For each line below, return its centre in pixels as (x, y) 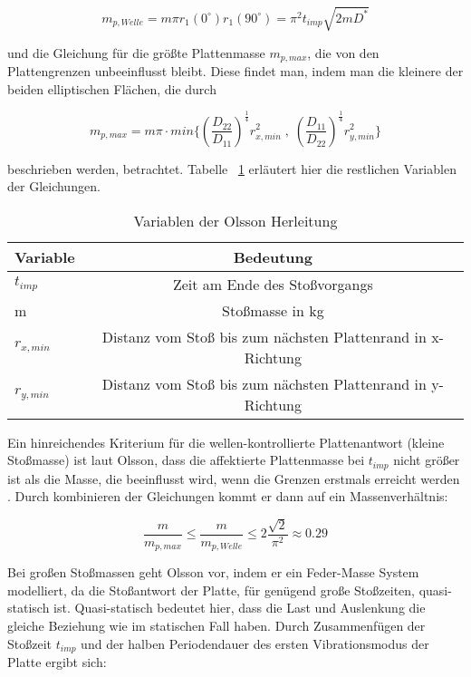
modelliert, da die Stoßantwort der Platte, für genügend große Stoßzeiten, (211, 590)
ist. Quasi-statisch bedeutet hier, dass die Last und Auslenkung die (240, 608)
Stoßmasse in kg (273, 310)
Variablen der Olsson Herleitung (235, 220)
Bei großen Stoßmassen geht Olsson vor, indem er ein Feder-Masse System (213, 572)
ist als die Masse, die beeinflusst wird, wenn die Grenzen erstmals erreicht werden (234, 478)
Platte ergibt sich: (57, 662)
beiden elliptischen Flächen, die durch (112, 88)
